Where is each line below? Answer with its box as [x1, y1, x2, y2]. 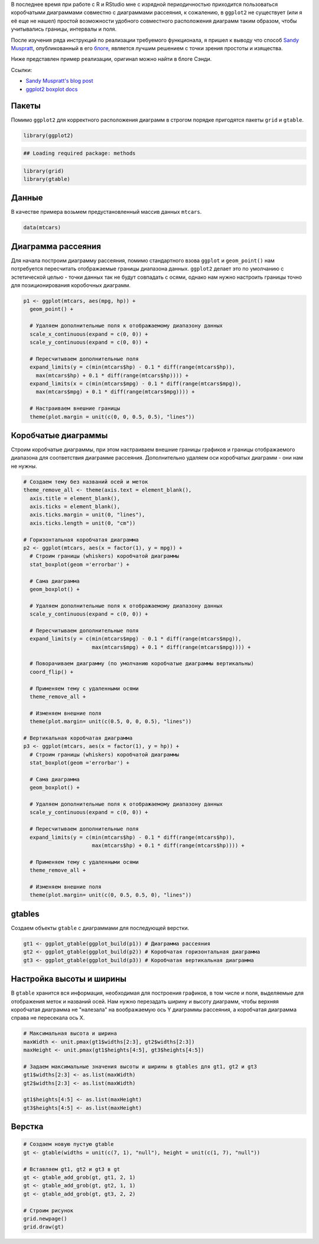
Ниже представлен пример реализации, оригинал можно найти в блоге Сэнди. [11, 56, 212, 63]
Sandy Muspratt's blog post [25, 77, 94, 84]
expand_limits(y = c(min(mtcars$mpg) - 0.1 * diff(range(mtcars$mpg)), [30, 636, 242, 642]
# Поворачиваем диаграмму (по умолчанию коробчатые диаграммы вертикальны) [30, 660, 254, 667]
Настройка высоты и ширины [11, 974, 127, 984]
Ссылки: [11, 66, 32, 73]
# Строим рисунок [23, 1207, 74, 1214]
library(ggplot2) [23, 132, 74, 139]
